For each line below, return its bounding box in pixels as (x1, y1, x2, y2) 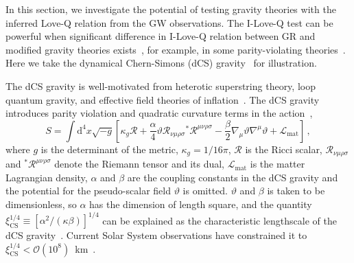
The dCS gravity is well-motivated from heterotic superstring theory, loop (5, 78, 316, 93)
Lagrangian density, (5, 170, 88, 184)
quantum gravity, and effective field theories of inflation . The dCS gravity (5, 92, 320, 106)
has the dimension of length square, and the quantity (89, 196, 312, 211)
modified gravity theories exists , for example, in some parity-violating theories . (5, 42, 346, 56)
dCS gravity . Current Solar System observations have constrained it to (5, 228, 307, 242)
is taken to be (267, 183, 325, 198)
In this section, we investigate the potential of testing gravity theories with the (5, 2, 336, 16)
